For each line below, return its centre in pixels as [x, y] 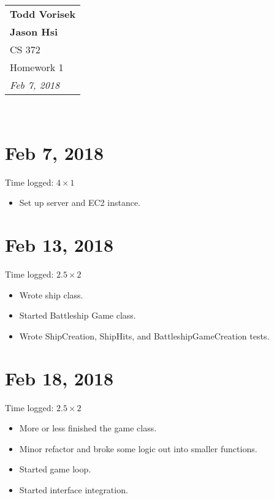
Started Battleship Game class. [78, 315]
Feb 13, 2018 [59, 245]
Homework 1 [37, 67]
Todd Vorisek [43, 14]
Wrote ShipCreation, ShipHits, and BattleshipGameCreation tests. [144, 335]
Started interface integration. [74, 489]
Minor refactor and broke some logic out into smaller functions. [138, 448]
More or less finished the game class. [88, 428]
